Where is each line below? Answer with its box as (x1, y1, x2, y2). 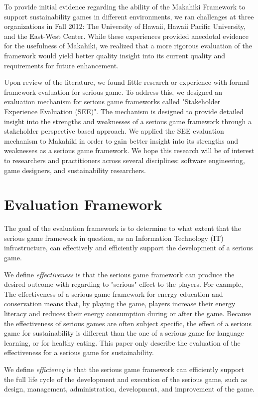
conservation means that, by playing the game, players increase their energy (4, 298, 236, 309)
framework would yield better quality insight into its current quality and (4, 50, 226, 60)
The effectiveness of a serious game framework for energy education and (4, 288, 223, 299)
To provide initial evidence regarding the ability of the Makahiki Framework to (4, 1, 246, 11)
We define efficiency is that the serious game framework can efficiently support (4, 364, 245, 374)
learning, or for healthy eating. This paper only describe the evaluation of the (4, 337, 241, 348)
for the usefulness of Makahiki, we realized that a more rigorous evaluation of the (4, 40, 252, 51)
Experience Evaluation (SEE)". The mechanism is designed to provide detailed (4, 106, 244, 116)
